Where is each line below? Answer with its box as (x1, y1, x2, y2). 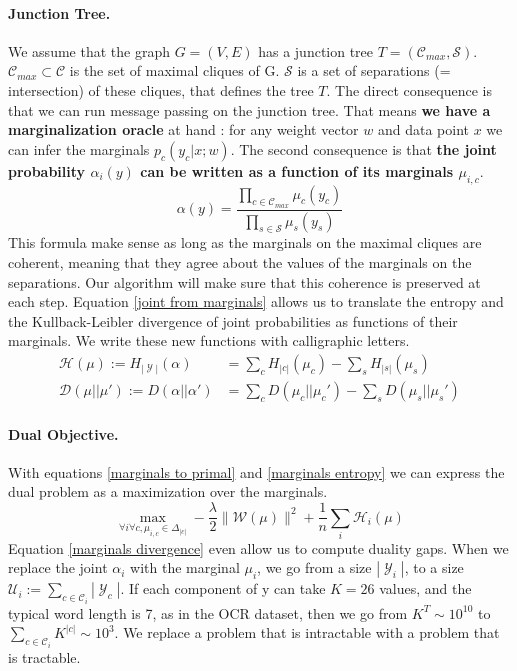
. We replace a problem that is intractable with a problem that (114, 622, 500, 643)
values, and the (379, 578, 472, 599)
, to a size (404, 557, 464, 578)
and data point (377, 119, 469, 140)
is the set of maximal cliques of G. (69, 60, 280, 81)
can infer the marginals (8, 138, 150, 159)
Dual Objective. (8, 423, 119, 444)
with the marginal (130, 557, 240, 578)
